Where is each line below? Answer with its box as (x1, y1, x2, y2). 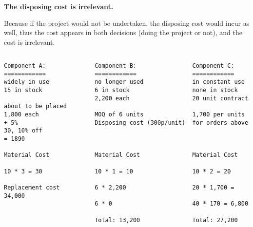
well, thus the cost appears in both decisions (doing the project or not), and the (4, 27, 242, 38)
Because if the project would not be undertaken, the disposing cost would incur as (4, 18, 250, 28)
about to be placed (4, 103, 67, 110)
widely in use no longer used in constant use (4, 78, 245, 86)
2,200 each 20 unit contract (95, 95, 249, 102)
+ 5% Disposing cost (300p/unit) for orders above (4, 119, 249, 126)
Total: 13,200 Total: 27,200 (95, 216, 238, 224)
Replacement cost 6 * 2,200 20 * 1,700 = (4, 184, 234, 191)
